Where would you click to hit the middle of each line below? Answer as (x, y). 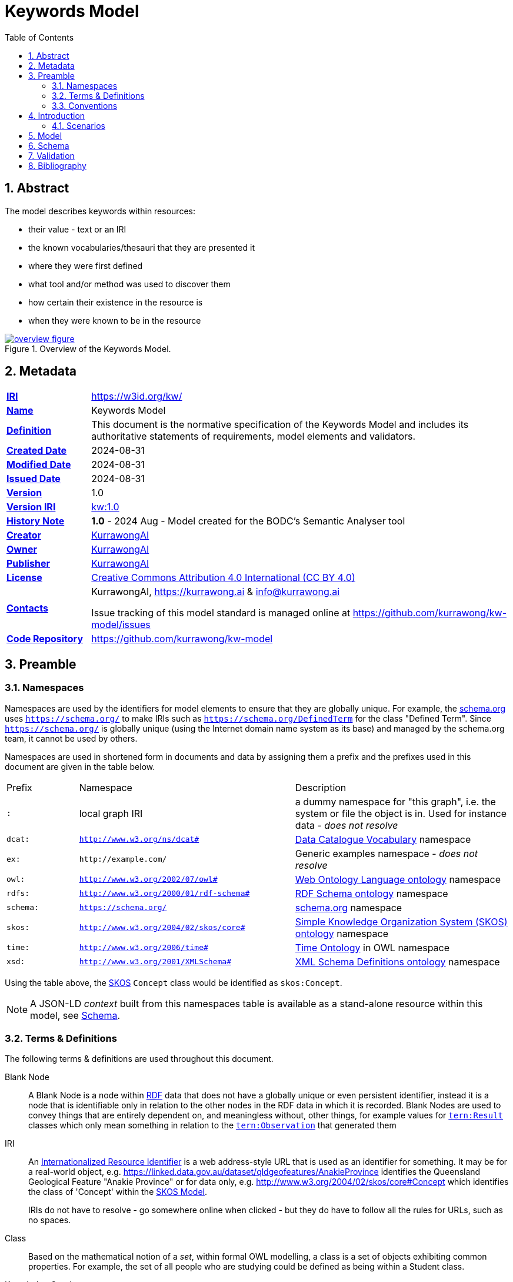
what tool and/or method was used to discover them (129, 284)
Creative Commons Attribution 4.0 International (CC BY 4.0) (223, 578)
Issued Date (34, 479)
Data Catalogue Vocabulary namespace (383, 839)
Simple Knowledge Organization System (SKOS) (401, 921)
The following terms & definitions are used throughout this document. (139, 1059)
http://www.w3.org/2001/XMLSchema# (155, 962)
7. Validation (51, 155)
